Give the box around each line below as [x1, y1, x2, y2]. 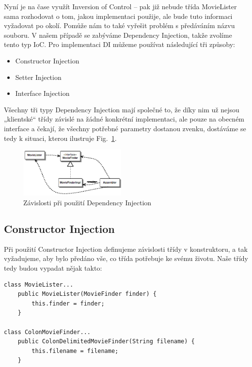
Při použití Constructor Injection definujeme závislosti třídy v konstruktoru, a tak [4, 244, 248, 254]
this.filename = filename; [31, 347, 119, 354]
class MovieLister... [4, 281, 74, 288]
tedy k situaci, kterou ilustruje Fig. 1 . [4, 133, 117, 143]
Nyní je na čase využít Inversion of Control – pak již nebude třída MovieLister [4, 1, 237, 11]
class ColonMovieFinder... [4, 328, 91, 336]
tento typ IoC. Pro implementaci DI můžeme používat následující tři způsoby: [4, 39, 235, 49]
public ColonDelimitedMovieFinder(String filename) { [17, 338, 195, 345]
